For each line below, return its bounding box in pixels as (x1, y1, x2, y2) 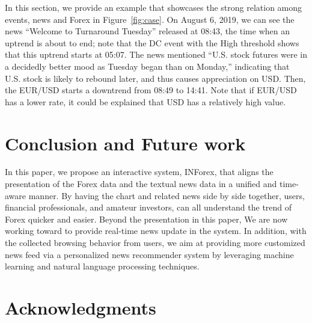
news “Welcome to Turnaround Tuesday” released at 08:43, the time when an (5, 25, 290, 37)
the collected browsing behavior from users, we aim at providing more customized (5, 236, 305, 249)
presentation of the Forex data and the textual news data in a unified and (5, 177, 277, 190)
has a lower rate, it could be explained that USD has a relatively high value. (5, 95, 286, 108)
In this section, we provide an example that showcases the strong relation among (5, 1, 302, 13)
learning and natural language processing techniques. (5, 260, 200, 272)
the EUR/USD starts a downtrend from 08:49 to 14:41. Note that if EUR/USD (5, 84, 297, 96)
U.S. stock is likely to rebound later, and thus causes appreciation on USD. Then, (5, 72, 306, 84)
